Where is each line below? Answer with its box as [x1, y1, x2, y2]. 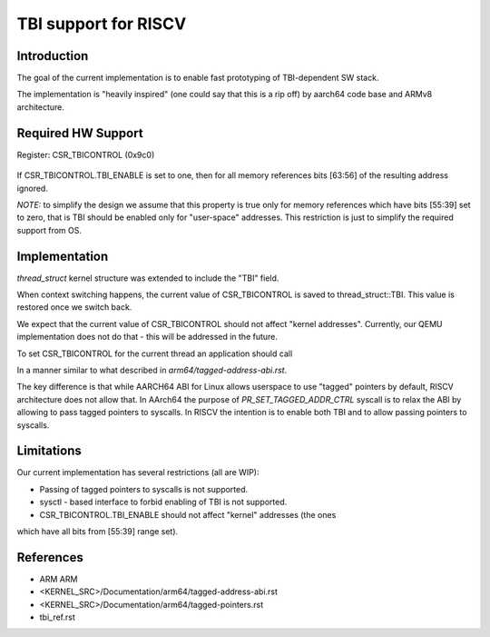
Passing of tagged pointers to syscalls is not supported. [39, 483, 249, 494]
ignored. [16, 183, 49, 194]
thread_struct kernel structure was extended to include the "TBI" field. [16, 273, 279, 284]
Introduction [16, 48, 89, 64]
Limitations [16, 443, 82, 459]
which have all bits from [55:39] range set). [16, 525, 179, 536]
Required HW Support [16, 125, 144, 141]
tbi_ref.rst [39, 612, 76, 622]
